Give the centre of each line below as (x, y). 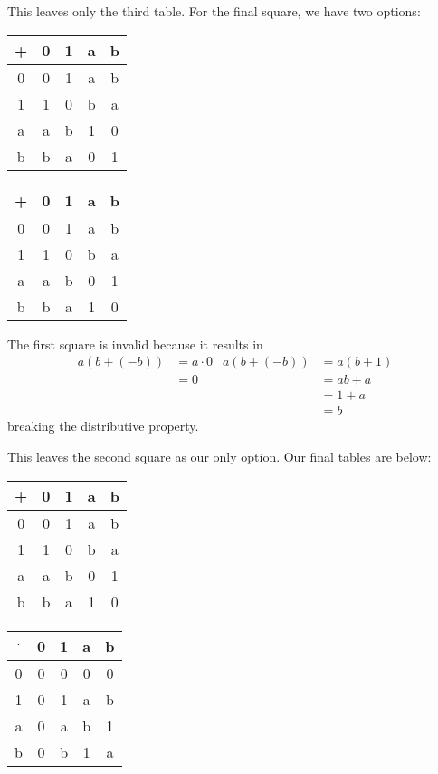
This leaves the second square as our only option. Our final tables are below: (219, 456)
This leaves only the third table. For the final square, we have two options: (214, 11)
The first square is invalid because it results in (135, 344)
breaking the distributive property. (103, 426)
